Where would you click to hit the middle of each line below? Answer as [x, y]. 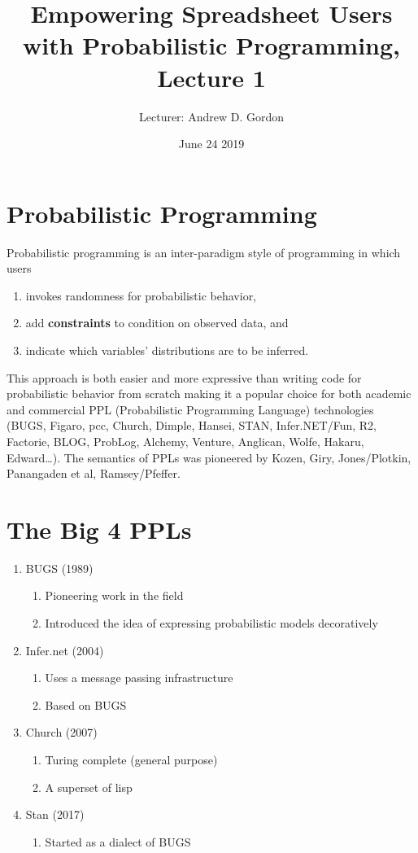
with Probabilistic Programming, [211, 45]
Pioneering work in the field [114, 595]
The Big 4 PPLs [99, 529]
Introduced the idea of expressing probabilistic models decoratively [211, 623]
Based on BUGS [86, 704]
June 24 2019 [211, 144]
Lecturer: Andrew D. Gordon [211, 116]
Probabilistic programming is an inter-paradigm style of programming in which [204, 252]
